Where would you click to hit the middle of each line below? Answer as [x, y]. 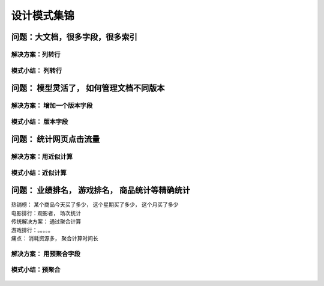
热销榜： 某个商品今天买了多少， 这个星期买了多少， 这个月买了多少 [95, 205]
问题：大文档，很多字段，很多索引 [74, 37]
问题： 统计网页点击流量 [55, 139]
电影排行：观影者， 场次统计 [46, 213]
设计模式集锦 [43, 16]
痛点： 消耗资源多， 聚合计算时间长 [55, 239]
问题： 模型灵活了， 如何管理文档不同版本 [88, 88]
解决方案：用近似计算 [42, 157]
